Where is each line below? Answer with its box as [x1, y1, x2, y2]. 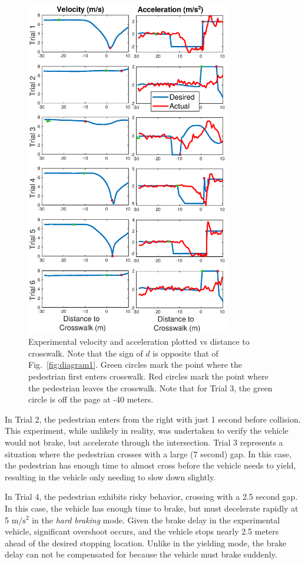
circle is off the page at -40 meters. [28, 393, 154, 405]
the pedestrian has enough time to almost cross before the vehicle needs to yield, [5, 459, 296, 471]
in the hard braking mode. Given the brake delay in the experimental [32, 513, 280, 526]
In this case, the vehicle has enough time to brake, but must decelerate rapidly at [5, 502, 299, 514]
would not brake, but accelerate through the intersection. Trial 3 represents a [5, 436, 283, 448]
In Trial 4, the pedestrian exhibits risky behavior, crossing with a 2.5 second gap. [5, 490, 298, 503]
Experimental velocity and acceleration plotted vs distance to [28, 335, 250, 348]
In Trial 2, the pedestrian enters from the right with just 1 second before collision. [5, 413, 301, 425]
